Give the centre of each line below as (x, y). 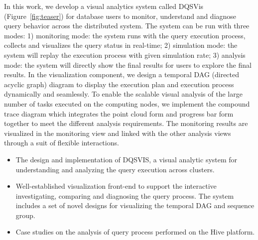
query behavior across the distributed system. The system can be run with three (127, 26)
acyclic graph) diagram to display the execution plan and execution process (119, 84)
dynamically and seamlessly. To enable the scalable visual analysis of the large (123, 94)
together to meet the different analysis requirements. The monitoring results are (126, 123)
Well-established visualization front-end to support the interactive (116, 186)
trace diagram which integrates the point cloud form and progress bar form (119, 113)
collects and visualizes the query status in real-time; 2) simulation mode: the (121, 45)
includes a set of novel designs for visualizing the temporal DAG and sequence (135, 205)
